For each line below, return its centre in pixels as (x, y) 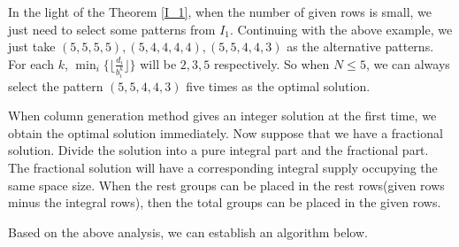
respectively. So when (272, 63)
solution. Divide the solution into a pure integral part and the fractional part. (218, 150)
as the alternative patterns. (360, 46)
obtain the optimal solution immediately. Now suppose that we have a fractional (226, 132)
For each (31, 63)
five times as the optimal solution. (278, 85)
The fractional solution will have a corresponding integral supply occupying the (223, 168)
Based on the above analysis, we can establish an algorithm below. (188, 232)
